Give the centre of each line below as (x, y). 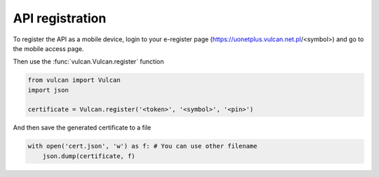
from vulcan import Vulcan (74, 80)
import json (48, 90)
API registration (60, 18)
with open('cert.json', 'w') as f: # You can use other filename (142, 146)
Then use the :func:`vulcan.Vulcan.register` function (88, 62)
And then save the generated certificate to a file (82, 128)
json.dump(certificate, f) (89, 156)
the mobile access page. (48, 48)
